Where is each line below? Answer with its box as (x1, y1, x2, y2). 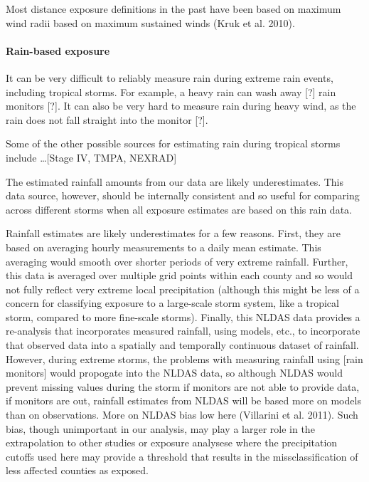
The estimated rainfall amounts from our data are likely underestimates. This (6, 174, 344, 189)
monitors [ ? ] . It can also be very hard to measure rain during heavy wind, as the (6, 98, 356, 113)
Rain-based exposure (6, 43, 110, 58)
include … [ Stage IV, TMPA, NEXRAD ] (6, 150, 177, 164)
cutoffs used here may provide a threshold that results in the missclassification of (6, 449, 358, 463)
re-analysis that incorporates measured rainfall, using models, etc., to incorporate (6, 323, 360, 338)
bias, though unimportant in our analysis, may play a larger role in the (6, 421, 315, 436)
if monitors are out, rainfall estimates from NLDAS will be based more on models (6, 393, 361, 408)
